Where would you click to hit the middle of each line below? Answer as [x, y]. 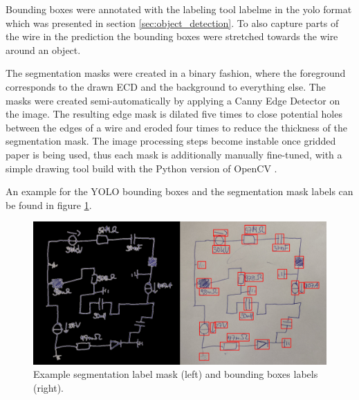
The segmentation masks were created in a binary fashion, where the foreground [176, 73]
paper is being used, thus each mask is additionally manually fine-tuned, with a [174, 154]
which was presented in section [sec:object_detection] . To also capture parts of [172, 22]
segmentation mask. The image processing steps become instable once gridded [171, 141]
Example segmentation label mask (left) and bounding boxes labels [176, 374]
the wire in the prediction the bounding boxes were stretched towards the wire [172, 36]
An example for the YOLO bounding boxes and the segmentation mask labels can [179, 191]
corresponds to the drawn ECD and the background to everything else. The [166, 86]
